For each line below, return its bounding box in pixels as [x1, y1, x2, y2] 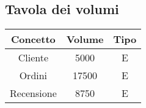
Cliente [18, 50, 49, 65]
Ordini [19, 68, 48, 83]
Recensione [10, 86, 57, 101]
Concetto [10, 32, 56, 47]
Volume [66, 32, 104, 47]
